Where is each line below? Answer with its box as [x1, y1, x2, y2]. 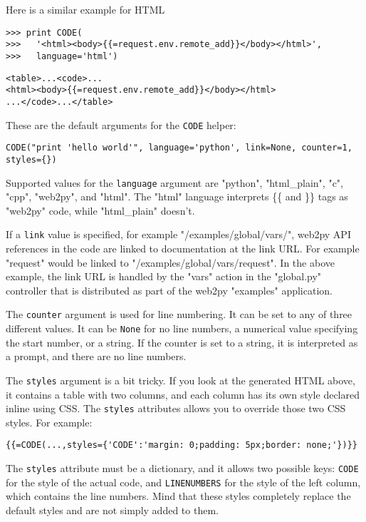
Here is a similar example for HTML [6, 2, 165, 16]
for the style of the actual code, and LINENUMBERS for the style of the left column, [6, 474, 361, 489]
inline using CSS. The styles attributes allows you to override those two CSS [6, 401, 346, 416]
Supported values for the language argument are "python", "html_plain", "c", [6, 175, 343, 190]
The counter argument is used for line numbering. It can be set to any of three [6, 307, 352, 322]
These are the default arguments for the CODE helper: [6, 117, 236, 132]
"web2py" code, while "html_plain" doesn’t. [6, 203, 195, 217]
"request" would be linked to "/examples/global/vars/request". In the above [6, 255, 335, 270]
